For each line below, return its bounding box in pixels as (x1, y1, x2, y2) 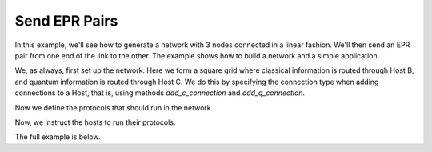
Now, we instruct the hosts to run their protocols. (14, 117, 176, 127)
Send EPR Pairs (14, 12, 118, 30)
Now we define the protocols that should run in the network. (14, 102, 214, 112)
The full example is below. (14, 132, 101, 142)
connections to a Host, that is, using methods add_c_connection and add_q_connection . (14, 88, 306, 98)
